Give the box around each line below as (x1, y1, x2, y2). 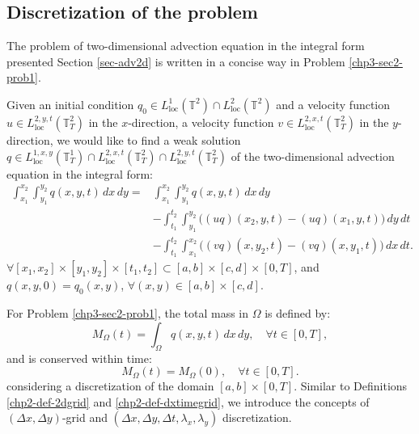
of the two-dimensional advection (231, 147, 395, 164)
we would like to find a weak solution (57, 131, 241, 148)
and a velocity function (276, 95, 391, 112)
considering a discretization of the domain (6, 377, 214, 394)
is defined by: (265, 305, 331, 322)
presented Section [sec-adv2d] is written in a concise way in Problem (6, 53, 345, 70)
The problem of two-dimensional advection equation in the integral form (6, 37, 365, 54)
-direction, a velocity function (128, 113, 274, 130)
